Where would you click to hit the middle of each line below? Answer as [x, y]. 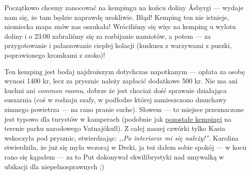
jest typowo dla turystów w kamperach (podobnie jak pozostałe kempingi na [118, 119]
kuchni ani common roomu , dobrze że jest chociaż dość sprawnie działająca [116, 90]
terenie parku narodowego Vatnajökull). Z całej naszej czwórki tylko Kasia [115, 128]
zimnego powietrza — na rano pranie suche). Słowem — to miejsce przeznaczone [124, 109]
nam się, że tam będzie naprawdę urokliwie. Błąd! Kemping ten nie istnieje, [117, 17]
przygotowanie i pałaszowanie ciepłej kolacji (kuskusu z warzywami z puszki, [118, 45]
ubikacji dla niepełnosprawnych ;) [54, 166]
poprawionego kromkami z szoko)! [55, 55]
